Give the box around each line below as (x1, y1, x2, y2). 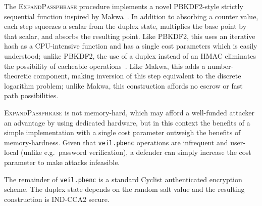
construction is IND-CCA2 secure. (4, 193, 110, 204)
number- (207, 60, 234, 71)
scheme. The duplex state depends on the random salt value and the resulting (4, 184, 245, 194)
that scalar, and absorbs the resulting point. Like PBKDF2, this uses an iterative (4, 30, 255, 41)
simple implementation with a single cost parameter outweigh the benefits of (4, 127, 241, 138)
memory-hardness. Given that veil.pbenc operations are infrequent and (4, 137, 228, 147)
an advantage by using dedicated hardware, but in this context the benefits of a (4, 117, 250, 128)
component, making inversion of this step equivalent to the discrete (33, 70, 241, 81)
